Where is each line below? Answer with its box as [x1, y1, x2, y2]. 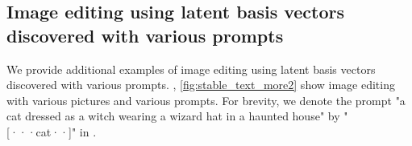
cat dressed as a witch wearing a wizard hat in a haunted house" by [6, 107, 340, 124]
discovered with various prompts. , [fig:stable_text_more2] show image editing [6, 76, 395, 93]
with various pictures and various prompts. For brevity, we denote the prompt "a [6, 91, 406, 108]
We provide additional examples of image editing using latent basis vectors [6, 60, 376, 77]
